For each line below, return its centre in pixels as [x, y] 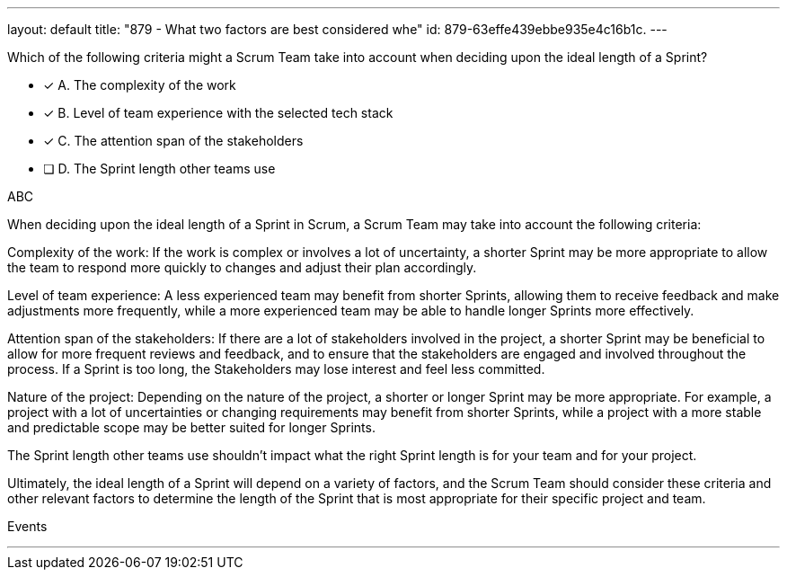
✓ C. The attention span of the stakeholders [173, 141]
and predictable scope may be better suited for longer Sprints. [191, 427]
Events [27, 526]
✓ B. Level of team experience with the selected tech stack [218, 113]
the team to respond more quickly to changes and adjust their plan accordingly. [242, 267]
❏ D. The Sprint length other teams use [159, 169]
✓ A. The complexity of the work [140, 85]
